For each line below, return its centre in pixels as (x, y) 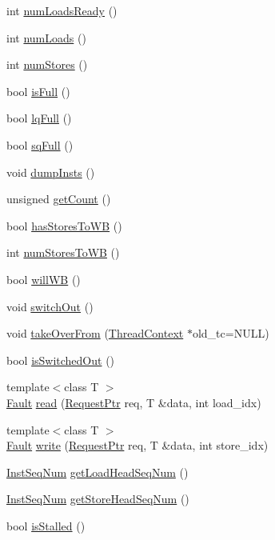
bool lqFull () (39, 118)
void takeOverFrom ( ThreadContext (95, 333)
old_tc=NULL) (231, 333)
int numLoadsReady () (62, 10)
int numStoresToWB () (63, 252)
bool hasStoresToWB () (64, 225)
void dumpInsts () (51, 172)
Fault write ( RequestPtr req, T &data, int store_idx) (137, 445)
